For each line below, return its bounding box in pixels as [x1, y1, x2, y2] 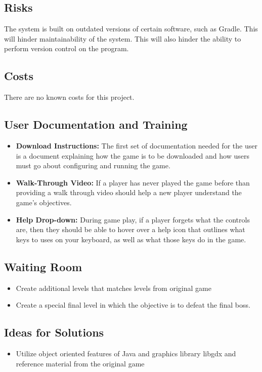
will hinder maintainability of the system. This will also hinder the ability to [4, 33, 241, 44]
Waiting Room [4, 258, 82, 274]
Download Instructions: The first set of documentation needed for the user [16, 140, 257, 151]
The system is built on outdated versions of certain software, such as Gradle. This [4, 23, 258, 34]
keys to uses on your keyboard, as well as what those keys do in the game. [16, 234, 246, 244]
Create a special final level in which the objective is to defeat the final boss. [16, 300, 250, 310]
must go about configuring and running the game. [16, 160, 170, 171]
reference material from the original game [16, 358, 145, 368]
